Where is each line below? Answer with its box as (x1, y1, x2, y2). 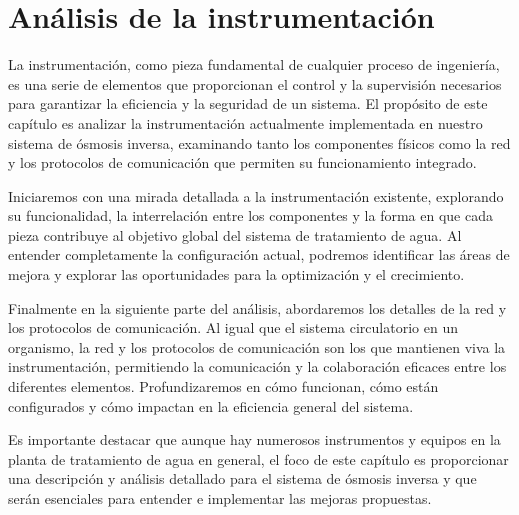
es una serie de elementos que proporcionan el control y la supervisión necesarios (8, 73, 502, 94)
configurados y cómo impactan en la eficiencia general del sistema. (8, 395, 414, 416)
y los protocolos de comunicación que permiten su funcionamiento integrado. (8, 152, 477, 173)
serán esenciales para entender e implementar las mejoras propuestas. (8, 488, 432, 508)
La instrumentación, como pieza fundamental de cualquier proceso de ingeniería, (8, 54, 500, 75)
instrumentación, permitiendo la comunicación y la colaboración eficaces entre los (8, 356, 507, 377)
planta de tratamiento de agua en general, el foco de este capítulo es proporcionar (8, 448, 509, 469)
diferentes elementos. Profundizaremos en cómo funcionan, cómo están (8, 376, 439, 397)
